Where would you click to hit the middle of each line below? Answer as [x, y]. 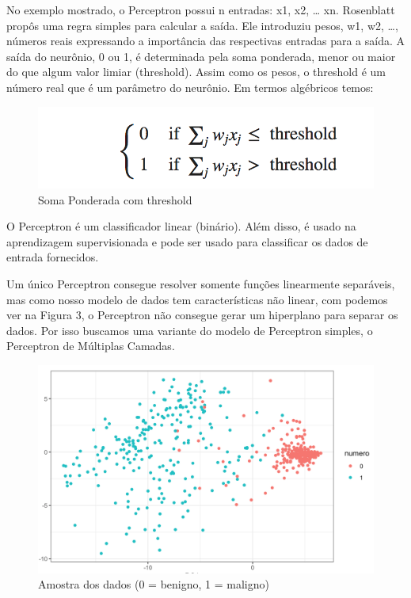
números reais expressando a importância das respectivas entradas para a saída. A [205, 41]
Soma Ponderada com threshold [115, 199]
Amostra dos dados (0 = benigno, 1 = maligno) [154, 584]
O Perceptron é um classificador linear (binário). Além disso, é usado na [181, 226]
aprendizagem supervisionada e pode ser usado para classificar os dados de [187, 241]
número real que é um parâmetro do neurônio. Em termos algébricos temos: [190, 87]
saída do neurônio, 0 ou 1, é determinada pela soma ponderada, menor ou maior [201, 56]
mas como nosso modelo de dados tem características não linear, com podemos [197, 299]
